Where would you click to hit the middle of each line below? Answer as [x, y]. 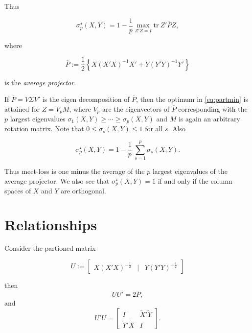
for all [154, 129]
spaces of [18, 191]
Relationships [51, 224]
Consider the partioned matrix [50, 248]
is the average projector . [40, 83]
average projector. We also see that [57, 180]
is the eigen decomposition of [86, 99]
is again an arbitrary [209, 118]
